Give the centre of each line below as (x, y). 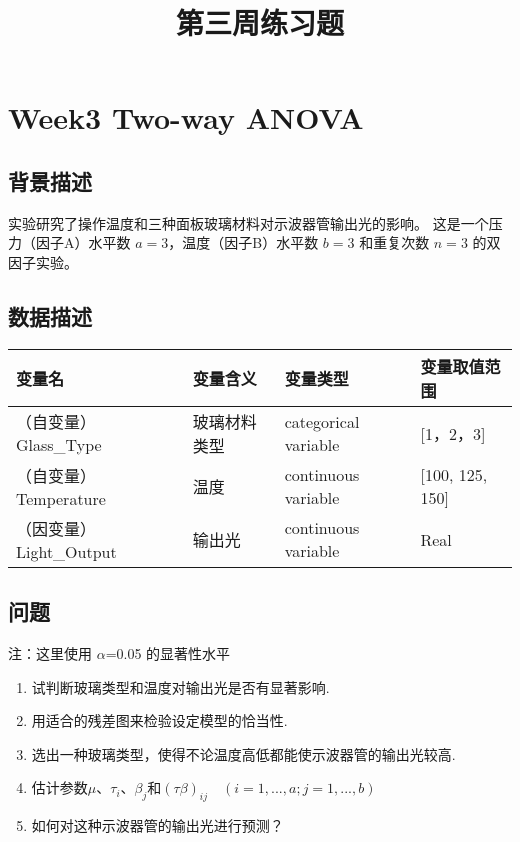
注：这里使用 (50, 652)
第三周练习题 (259, 22)
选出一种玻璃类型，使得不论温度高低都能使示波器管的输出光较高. (243, 753)
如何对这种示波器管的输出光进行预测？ (157, 825)
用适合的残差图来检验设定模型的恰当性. (159, 720)
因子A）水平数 (83, 242)
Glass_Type (59, 445)
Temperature (61, 498)
